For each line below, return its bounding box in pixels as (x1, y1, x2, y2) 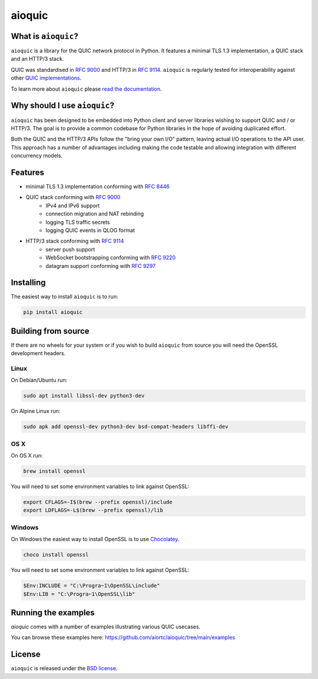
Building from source (11, 326, 90, 336)
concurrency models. (11, 152, 63, 159)
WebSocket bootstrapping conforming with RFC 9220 (45, 254, 176, 261)
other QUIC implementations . (11, 74, 82, 82)
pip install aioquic (23, 309, 82, 316)
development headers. (11, 350, 66, 357)
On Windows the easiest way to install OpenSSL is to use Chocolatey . (11, 536, 180, 543)
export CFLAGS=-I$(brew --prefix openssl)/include (23, 499, 173, 506)
